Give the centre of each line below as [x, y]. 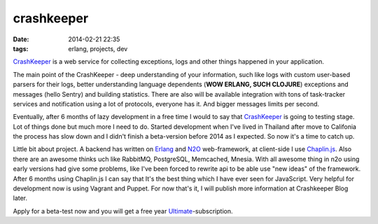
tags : [21, 48]
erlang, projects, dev [98, 48]
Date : [21, 39]
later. [20, 198]
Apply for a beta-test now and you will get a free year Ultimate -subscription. [123, 211]
